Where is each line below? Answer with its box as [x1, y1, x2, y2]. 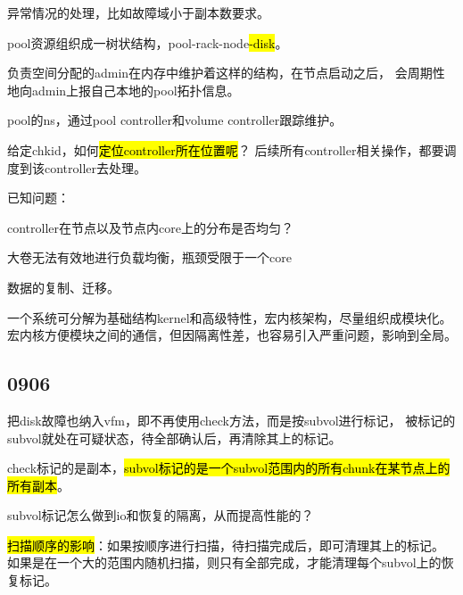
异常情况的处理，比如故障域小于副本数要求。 [7, 4, 269, 21]
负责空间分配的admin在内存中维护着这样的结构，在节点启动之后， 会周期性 [7, 63, 445, 82]
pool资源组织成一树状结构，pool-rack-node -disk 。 [7, 33, 288, 52]
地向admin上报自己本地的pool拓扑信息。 [7, 80, 240, 99]
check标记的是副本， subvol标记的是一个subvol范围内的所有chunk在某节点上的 [7, 459, 451, 477]
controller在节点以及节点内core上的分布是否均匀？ [7, 218, 294, 236]
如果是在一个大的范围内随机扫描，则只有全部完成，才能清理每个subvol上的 [7, 553, 442, 572]
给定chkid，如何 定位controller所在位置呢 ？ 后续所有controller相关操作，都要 [7, 140, 444, 159]
